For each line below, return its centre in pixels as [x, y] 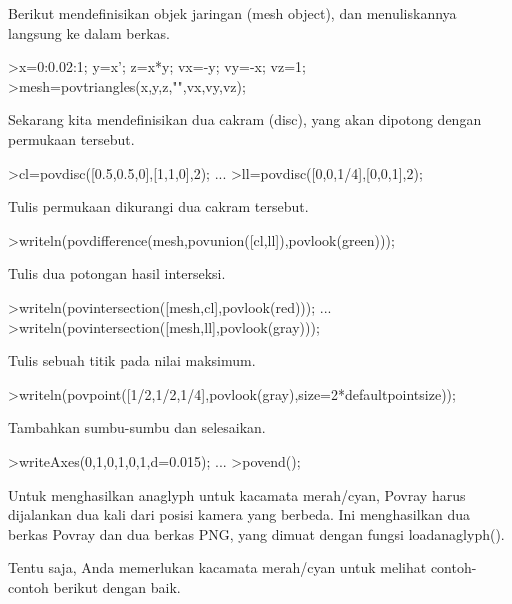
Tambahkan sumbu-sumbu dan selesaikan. [137, 427]
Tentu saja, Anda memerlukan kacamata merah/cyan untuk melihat [217, 567]
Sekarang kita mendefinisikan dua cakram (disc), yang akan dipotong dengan [245, 119]
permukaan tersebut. [71, 138]
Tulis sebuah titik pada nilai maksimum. [132, 360]
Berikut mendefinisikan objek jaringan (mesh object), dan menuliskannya [232, 13]
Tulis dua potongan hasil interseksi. [117, 273]
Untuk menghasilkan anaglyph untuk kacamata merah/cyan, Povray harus [237, 494]
